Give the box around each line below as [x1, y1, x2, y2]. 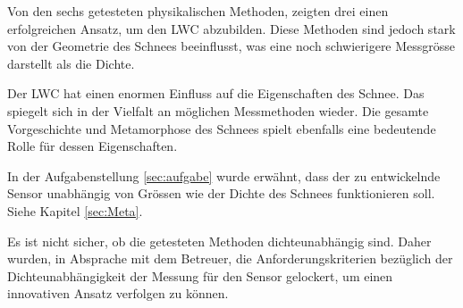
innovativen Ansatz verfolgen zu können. [7, 284, 229, 303]
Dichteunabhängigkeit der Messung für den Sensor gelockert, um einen [7, 266, 393, 285]
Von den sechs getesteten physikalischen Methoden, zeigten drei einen [7, 2, 389, 20]
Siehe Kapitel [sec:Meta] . [7, 201, 143, 220]
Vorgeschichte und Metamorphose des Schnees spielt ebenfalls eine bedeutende [7, 119, 436, 137]
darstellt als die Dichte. [7, 54, 135, 72]
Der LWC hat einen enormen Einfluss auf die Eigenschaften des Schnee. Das [7, 84, 425, 103]
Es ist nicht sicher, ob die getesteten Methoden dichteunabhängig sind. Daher [7, 231, 432, 250]
